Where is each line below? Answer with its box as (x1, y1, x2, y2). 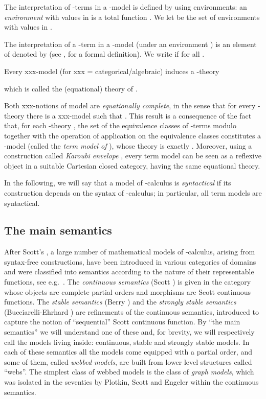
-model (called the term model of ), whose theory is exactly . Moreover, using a (4, 140, 252, 151)
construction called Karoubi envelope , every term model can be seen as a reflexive (4, 150, 261, 161)
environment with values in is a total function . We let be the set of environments (4, 11, 260, 22)
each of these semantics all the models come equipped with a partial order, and (4, 346, 252, 357)
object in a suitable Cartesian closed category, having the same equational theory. (4, 160, 260, 171)
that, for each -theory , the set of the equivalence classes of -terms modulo (4, 120, 236, 131)
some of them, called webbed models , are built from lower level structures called (4, 356, 252, 367)
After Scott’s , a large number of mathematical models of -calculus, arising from (4, 246, 255, 257)
